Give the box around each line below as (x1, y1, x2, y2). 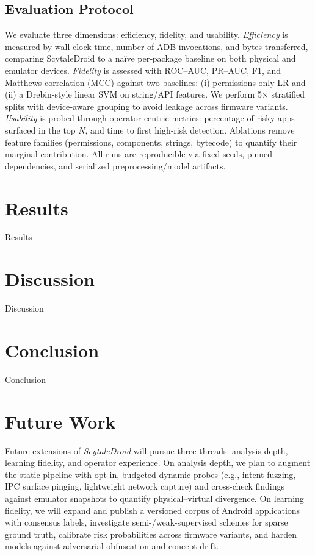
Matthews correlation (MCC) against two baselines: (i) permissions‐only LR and (5, 76, 306, 88)
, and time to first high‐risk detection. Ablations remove (85, 123, 295, 136)
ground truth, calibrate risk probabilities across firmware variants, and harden (5, 527, 297, 540)
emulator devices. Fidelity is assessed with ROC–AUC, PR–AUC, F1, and (5, 63, 281, 76)
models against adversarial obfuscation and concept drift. (5, 540, 219, 552)
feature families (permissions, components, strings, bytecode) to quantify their (5, 135, 297, 148)
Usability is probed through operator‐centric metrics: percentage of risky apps (5, 112, 295, 124)
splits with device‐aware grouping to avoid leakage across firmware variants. (5, 99, 288, 112)
